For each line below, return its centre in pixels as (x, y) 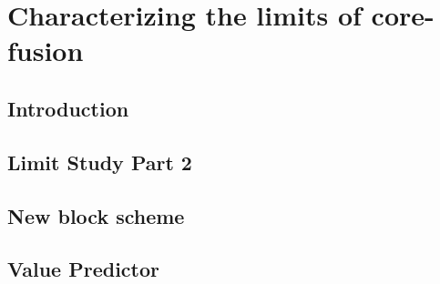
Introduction (68, 108)
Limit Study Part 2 (100, 162)
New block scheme (96, 215)
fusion (46, 51)
